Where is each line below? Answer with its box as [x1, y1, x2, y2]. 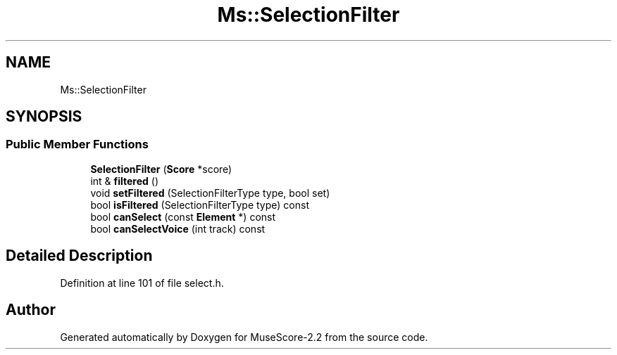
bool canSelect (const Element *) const [90, 210, 276, 223]
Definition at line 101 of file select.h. [60, 276, 224, 289]
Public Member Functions [6, 137, 149, 152]
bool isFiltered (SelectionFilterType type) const [90, 198, 309, 211]
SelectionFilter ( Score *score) [90, 162, 232, 175]
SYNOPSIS [6, 108, 82, 126]
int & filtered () [90, 174, 159, 187]
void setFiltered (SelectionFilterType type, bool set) [90, 186, 330, 199]
